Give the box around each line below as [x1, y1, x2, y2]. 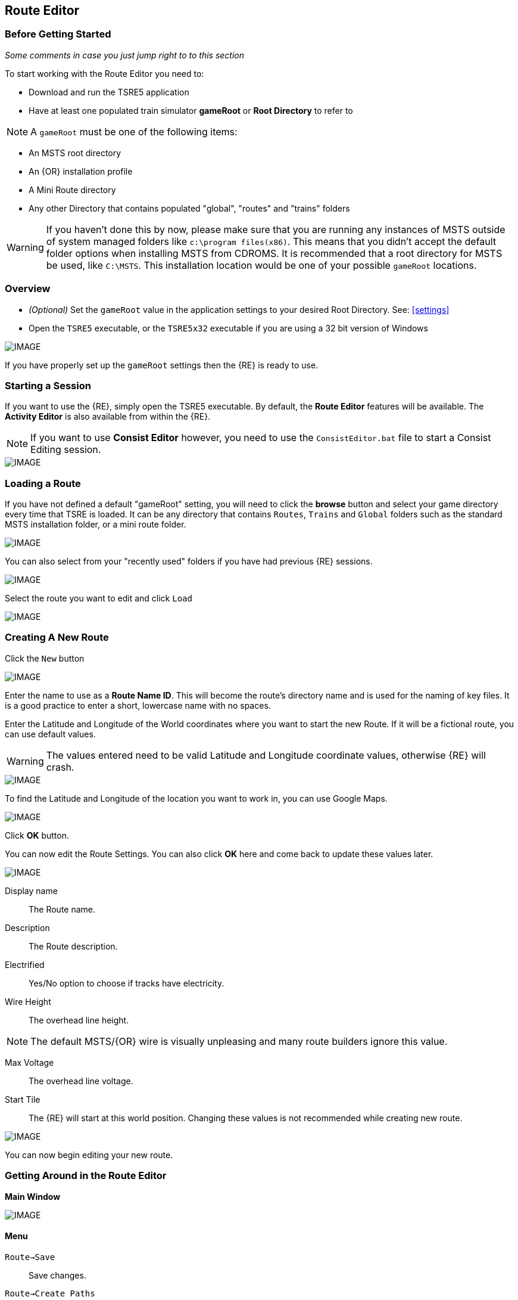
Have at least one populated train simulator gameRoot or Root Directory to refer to [29, 105, 353, 116]
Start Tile [5, 1094, 40, 1104]
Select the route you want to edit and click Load [5, 593, 192, 604]
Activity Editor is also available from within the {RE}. [5, 411, 211, 422]
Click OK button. [5, 830, 70, 840]
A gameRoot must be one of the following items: [30, 125, 238, 138]
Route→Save [5, 1252, 55, 1262]
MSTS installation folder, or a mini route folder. [5, 519, 186, 530]
